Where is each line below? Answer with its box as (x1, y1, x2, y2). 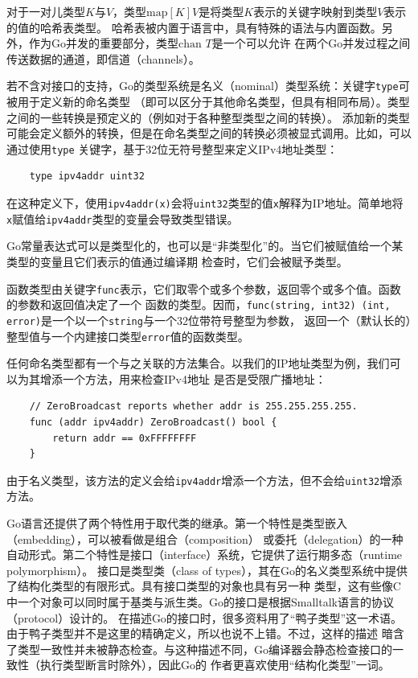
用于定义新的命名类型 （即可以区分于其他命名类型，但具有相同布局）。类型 (17, 93, 410, 110)
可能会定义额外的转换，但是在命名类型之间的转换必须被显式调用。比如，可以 (6, 125, 412, 142)
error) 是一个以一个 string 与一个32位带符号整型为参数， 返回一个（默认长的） (6, 311, 412, 328)
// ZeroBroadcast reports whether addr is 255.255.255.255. (29, 401, 358, 413)
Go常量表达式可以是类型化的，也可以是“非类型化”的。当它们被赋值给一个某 (6, 237, 404, 254)
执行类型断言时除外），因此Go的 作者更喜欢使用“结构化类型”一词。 (39, 656, 390, 673)
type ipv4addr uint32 (29, 171, 145, 183)
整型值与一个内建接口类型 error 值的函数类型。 (6, 327, 249, 344)
